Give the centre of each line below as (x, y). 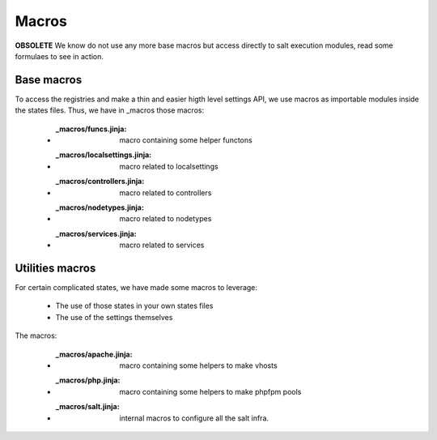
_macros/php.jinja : (88, 380)
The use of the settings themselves (114, 317)
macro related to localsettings (169, 166)
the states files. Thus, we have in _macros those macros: (110, 110)
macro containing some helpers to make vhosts (199, 365)
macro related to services (162, 245)
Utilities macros (55, 268)
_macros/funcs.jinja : (91, 129)
